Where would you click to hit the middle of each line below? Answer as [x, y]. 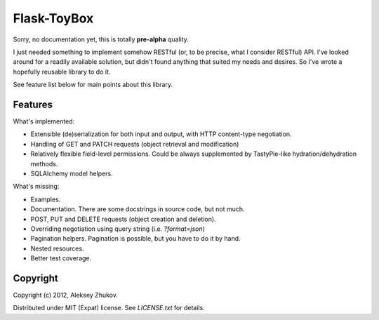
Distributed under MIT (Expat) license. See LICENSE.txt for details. [109, 308]
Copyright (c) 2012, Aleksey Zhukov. [66, 295]
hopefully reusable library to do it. [62, 72]
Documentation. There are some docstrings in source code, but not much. [138, 209]
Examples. [46, 199]
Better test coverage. [61, 258]
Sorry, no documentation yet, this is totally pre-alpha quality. [101, 39]
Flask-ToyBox [53, 18]
